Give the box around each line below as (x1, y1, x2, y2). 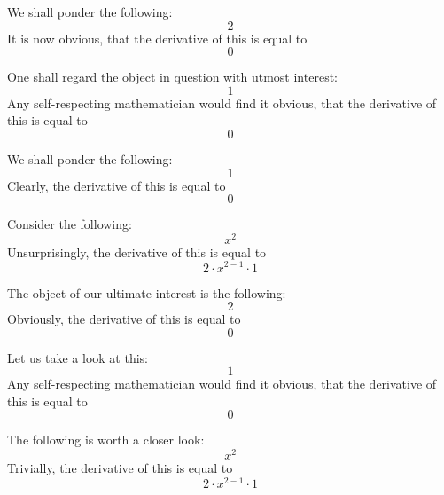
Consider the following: (7, 215, 132, 233)
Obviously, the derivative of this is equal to (7, 310, 241, 328)
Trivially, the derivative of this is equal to (7, 459, 233, 477)
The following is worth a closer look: (7, 430, 205, 449)
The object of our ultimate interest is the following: (7, 283, 286, 302)
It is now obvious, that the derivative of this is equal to (7, 28, 308, 47)
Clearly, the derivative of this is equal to (7, 176, 226, 194)
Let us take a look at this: (7, 348, 148, 366)
